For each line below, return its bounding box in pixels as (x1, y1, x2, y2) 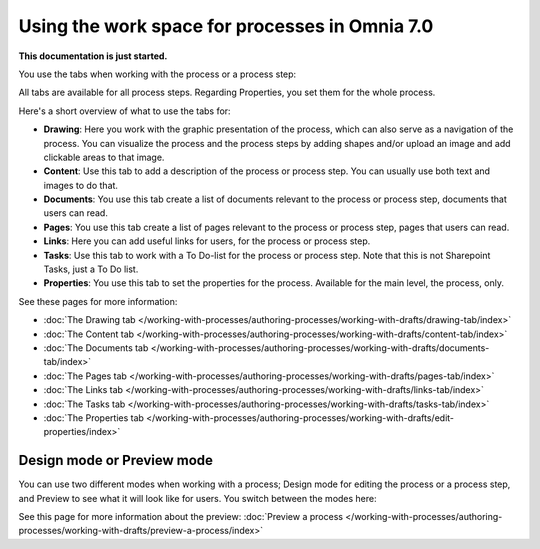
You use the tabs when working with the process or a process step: (18, 68, 297, 80)
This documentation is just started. (18, 50, 168, 62)
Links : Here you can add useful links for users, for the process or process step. (43, 235, 371, 247)
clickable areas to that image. (43, 151, 165, 163)
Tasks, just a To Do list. (43, 263, 139, 275)
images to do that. (43, 179, 119, 191)
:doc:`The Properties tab (43, 411, 145, 424)
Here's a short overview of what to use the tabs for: (18, 105, 231, 117)
